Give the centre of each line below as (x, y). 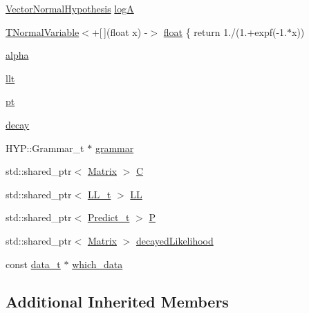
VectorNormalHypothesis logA (70, 8)
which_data (97, 264)
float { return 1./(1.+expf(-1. (225, 31)
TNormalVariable (43, 31)
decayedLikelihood (175, 240)
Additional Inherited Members (117, 301)
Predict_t (109, 217)
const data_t (33, 264)
